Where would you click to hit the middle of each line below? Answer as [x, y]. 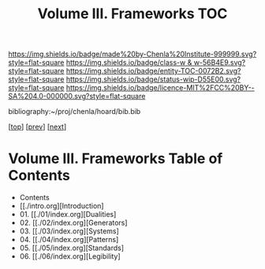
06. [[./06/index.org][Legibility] [70, 256]
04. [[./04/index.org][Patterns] [69, 240]
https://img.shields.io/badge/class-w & [129, 63]
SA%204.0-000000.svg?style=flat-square [77, 97]
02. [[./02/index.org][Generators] [73, 223]
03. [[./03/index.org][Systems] [69, 231]
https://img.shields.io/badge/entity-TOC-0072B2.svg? [153, 71]
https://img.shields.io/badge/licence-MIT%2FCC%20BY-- [160, 88]
